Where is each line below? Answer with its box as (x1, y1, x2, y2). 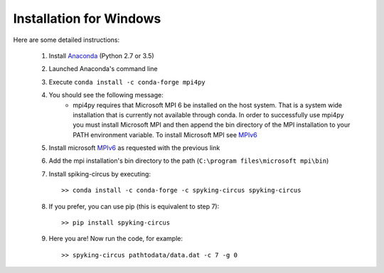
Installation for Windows (13, 11, 161, 26)
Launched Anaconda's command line (48, 65, 158, 73)
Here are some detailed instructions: (13, 36, 120, 44)
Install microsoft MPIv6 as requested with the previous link (48, 144, 220, 152)
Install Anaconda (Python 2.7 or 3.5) (48, 51, 154, 60)
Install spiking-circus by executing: (48, 169, 151, 178)
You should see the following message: (48, 91, 164, 100)
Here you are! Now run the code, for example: (48, 235, 183, 243)
